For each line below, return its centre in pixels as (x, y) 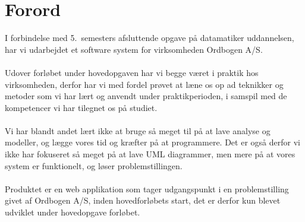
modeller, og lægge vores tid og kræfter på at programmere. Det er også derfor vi (152, 142)
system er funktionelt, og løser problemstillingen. (94, 165)
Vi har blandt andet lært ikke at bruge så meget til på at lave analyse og (138, 130)
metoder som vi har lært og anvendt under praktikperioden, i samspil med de (146, 96)
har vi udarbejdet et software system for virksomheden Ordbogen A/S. (134, 49)
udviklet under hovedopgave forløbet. (73, 212)
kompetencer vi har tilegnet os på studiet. (81, 107)
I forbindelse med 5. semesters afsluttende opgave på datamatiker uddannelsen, (150, 38)
